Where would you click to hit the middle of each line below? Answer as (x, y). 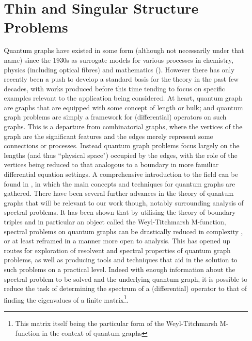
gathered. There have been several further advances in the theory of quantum (119, 193)
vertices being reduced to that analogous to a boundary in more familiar (111, 164)
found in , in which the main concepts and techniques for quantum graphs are (119, 183)
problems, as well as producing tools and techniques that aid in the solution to (121, 260)
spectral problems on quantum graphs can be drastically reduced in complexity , (123, 231)
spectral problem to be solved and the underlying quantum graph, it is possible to (126, 279)
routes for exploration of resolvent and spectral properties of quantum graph (117, 250)
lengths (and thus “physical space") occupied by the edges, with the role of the (121, 155)
